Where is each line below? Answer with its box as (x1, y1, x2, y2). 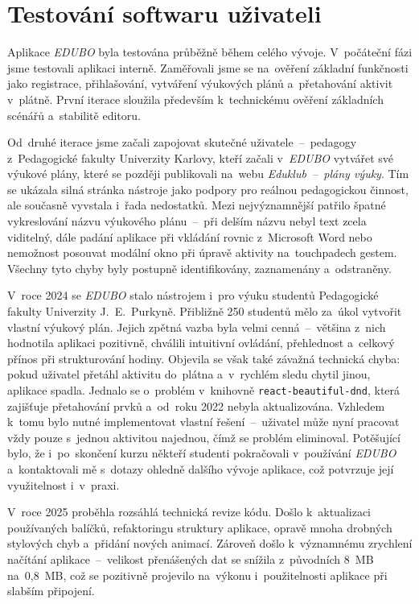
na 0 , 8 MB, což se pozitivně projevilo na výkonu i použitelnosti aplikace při (7, 566, 388, 583)
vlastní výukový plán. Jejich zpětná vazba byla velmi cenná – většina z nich (7, 318, 386, 335)
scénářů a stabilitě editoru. (7, 106, 141, 123)
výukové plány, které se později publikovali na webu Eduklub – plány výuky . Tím (7, 165, 409, 182)
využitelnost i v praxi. (7, 476, 120, 493)
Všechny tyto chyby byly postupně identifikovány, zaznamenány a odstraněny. (7, 259, 392, 276)
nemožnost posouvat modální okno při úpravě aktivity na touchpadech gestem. (7, 244, 397, 261)
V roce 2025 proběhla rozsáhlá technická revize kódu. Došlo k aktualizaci (7, 503, 372, 520)
